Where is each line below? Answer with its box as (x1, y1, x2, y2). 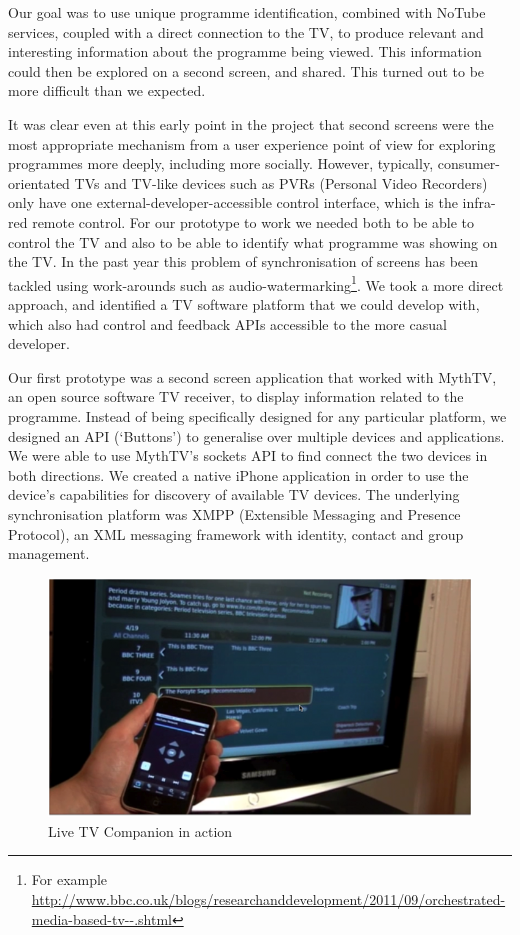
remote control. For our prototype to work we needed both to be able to (32, 211, 474, 232)
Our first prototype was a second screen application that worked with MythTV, (8, 366, 497, 387)
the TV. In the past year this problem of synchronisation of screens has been (8, 251, 479, 272)
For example (31, 869, 108, 890)
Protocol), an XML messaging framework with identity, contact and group (8, 523, 464, 544)
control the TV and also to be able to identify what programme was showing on (8, 231, 498, 252)
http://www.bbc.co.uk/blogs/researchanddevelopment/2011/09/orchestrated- (31, 888, 506, 909)
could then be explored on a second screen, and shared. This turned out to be (8, 60, 485, 81)
